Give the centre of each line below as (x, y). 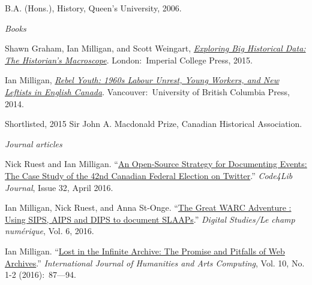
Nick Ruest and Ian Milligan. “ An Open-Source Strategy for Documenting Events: (156, 164)
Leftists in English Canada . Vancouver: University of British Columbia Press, (147, 91)
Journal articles (34, 143)
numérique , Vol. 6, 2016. (49, 231)
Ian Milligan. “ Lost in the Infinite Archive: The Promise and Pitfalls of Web (145, 251)
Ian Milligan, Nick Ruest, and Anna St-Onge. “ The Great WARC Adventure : (148, 207)
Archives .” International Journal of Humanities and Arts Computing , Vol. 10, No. (155, 263)
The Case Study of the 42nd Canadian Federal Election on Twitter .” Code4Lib (149, 175)
